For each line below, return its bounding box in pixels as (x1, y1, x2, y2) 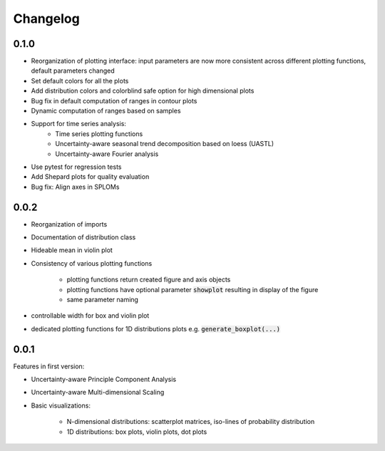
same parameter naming (66, 296, 139, 304)
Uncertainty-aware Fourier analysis (55, 150, 159, 158)
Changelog (13, 11, 80, 26)
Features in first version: (13, 362, 85, 370)
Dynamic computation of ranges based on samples (31, 107, 181, 115)
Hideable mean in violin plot (31, 246, 113, 254)
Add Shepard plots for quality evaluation (31, 172, 150, 181)
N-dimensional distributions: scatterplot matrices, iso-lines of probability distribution (66, 418, 315, 426)
